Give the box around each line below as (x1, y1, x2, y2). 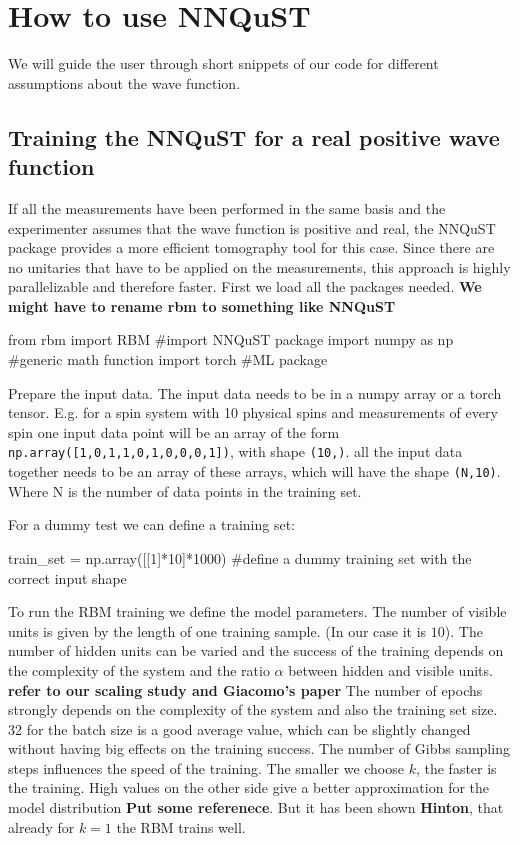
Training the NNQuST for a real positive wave (8, 121, 500, 152)
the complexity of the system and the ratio (8, 659, 270, 680)
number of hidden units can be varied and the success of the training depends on (8, 640, 504, 661)
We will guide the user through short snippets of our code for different (8, 53, 439, 74)
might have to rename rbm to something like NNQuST (8, 295, 396, 316)
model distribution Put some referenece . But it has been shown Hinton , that (8, 797, 504, 818)
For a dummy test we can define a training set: (8, 514, 296, 535)
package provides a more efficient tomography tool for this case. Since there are (8, 237, 495, 258)
